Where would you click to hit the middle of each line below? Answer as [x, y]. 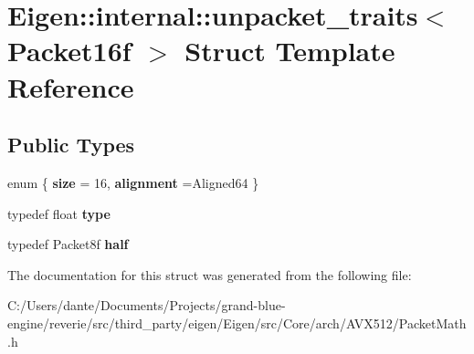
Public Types [71, 145]
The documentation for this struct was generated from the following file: [210, 274]
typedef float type [59, 213]
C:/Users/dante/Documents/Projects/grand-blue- [147, 305]
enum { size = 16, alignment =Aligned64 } [133, 182]
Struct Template [290, 51]
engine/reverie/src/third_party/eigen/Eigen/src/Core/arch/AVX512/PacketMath [237, 323]
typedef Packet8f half [68, 244]
